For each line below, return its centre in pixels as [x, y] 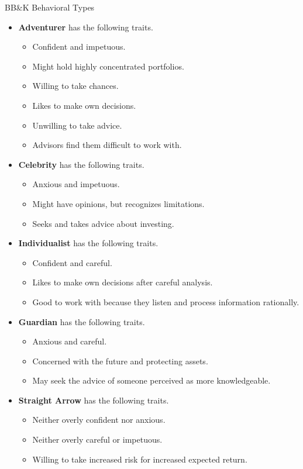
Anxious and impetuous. [76, 184]
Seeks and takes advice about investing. [103, 223]
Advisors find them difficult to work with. [107, 145]
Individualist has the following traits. [88, 243]
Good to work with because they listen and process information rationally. [166, 301]
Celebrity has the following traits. [81, 164]
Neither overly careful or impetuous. [97, 439]
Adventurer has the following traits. [86, 27]
